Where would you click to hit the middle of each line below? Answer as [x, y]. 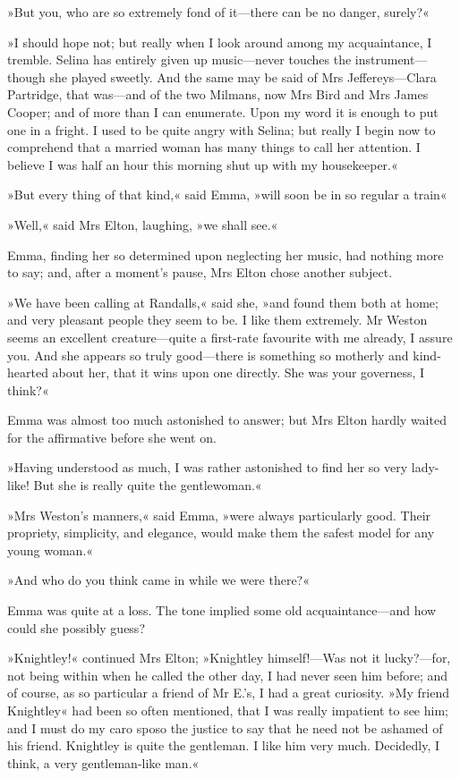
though [26, 76]
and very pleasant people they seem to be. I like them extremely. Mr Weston [217, 320]
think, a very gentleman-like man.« [103, 762]
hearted [28, 372]
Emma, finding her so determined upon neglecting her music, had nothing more [226, 254]
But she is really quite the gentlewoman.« [148, 485]
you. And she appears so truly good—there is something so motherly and [208, 355]
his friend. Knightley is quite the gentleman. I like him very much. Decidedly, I [224, 745]
